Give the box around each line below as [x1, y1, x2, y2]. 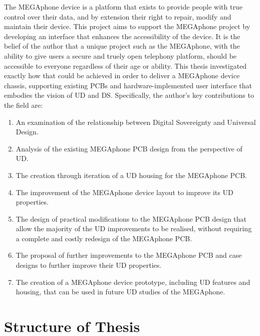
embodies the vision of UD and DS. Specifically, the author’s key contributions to [4, 90, 254, 100]
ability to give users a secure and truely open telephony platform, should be [4, 50, 237, 61]
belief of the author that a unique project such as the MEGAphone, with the [4, 41, 240, 51]
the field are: [4, 99, 43, 110]
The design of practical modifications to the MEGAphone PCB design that [16, 213, 247, 224]
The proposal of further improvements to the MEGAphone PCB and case [16, 250, 242, 260]
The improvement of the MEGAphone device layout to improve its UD [16, 187, 233, 197]
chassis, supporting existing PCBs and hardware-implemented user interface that [4, 80, 252, 90]
